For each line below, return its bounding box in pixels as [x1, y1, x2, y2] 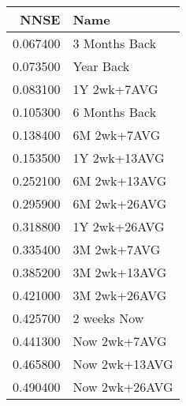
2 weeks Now [73, 309, 144, 327]
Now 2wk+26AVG [73, 378, 173, 396]
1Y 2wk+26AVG [73, 217, 165, 235]
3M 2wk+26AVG [73, 286, 167, 304]
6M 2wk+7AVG [73, 126, 161, 144]
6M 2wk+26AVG [73, 194, 167, 212]
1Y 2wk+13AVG [73, 148, 165, 167]
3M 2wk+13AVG [73, 263, 167, 281]
